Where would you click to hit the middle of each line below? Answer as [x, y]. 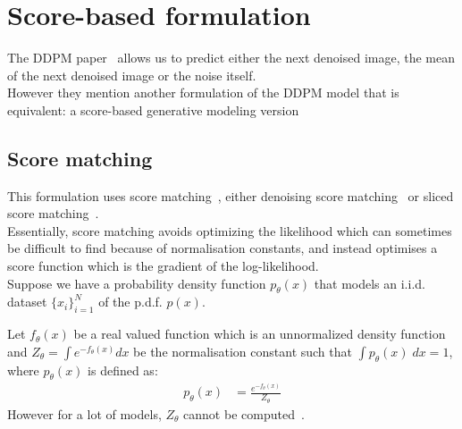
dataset [27, 302]
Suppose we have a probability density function [137, 283]
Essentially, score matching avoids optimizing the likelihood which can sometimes [230, 230]
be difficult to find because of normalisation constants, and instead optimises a [223, 248]
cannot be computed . [244, 413]
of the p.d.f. [130, 302]
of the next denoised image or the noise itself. [132, 75]
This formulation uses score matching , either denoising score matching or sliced [231, 195]
